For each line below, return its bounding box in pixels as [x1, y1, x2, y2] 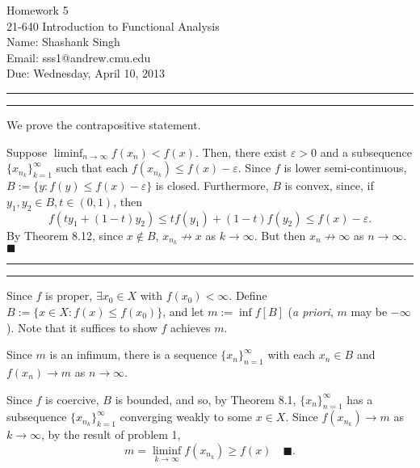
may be [351, 303, 388, 319]
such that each [56, 159, 128, 176]
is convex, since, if [284, 177, 374, 194]
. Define [229, 287, 267, 304]
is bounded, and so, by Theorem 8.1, [115, 390, 296, 407]
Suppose [6, 143, 48, 160]
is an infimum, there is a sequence [49, 346, 217, 363]
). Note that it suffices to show [6, 318, 157, 335]
